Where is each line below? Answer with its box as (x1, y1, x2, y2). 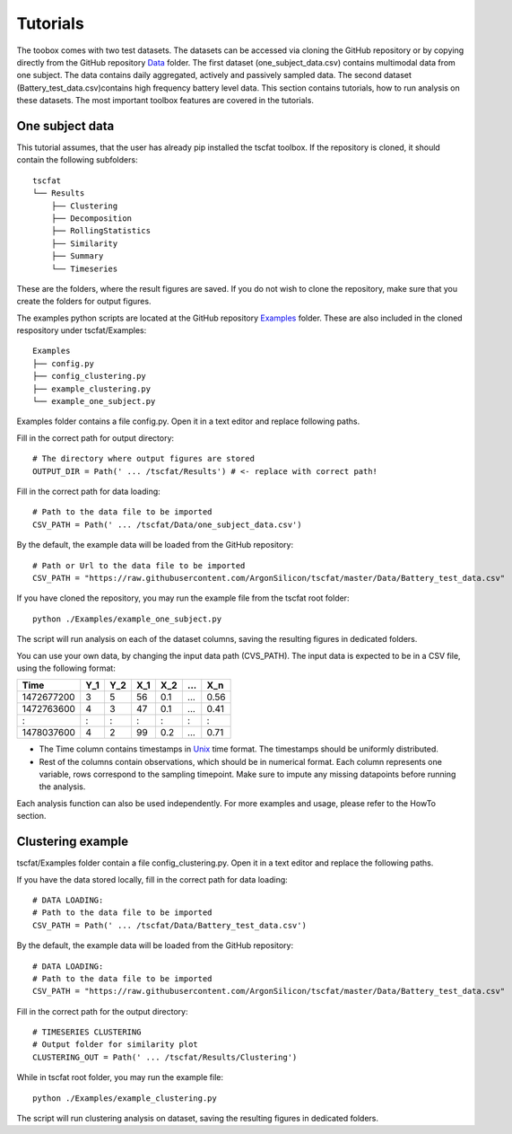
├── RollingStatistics (50, 225, 152, 236)
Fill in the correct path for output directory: (16, 432, 175, 444)
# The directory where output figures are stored (32, 453, 256, 464)
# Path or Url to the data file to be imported (32, 560, 246, 570)
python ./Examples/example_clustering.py (32, 1093, 217, 1103)
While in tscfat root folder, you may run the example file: (16, 1072, 224, 1083)
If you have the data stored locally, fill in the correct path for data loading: (16, 874, 289, 884)
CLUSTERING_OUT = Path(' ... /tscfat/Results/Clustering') (32, 1051, 298, 1062)
